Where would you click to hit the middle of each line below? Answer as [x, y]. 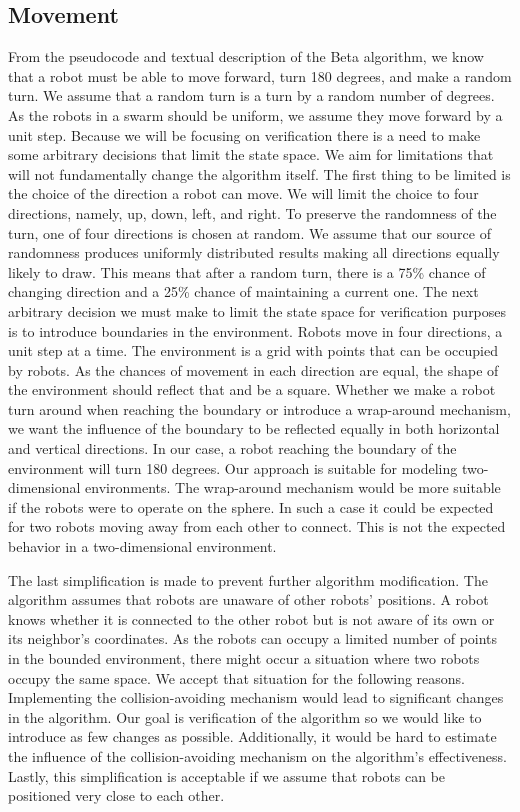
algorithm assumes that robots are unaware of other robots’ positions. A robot [248, 599]
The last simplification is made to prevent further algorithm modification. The [248, 579]
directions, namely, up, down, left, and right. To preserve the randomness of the [252, 212]
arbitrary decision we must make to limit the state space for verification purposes [257, 310]
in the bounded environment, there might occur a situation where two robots [244, 658]
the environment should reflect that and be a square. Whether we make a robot [252, 389]
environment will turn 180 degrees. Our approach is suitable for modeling [233, 467]
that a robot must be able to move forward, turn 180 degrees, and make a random [260, 75]
